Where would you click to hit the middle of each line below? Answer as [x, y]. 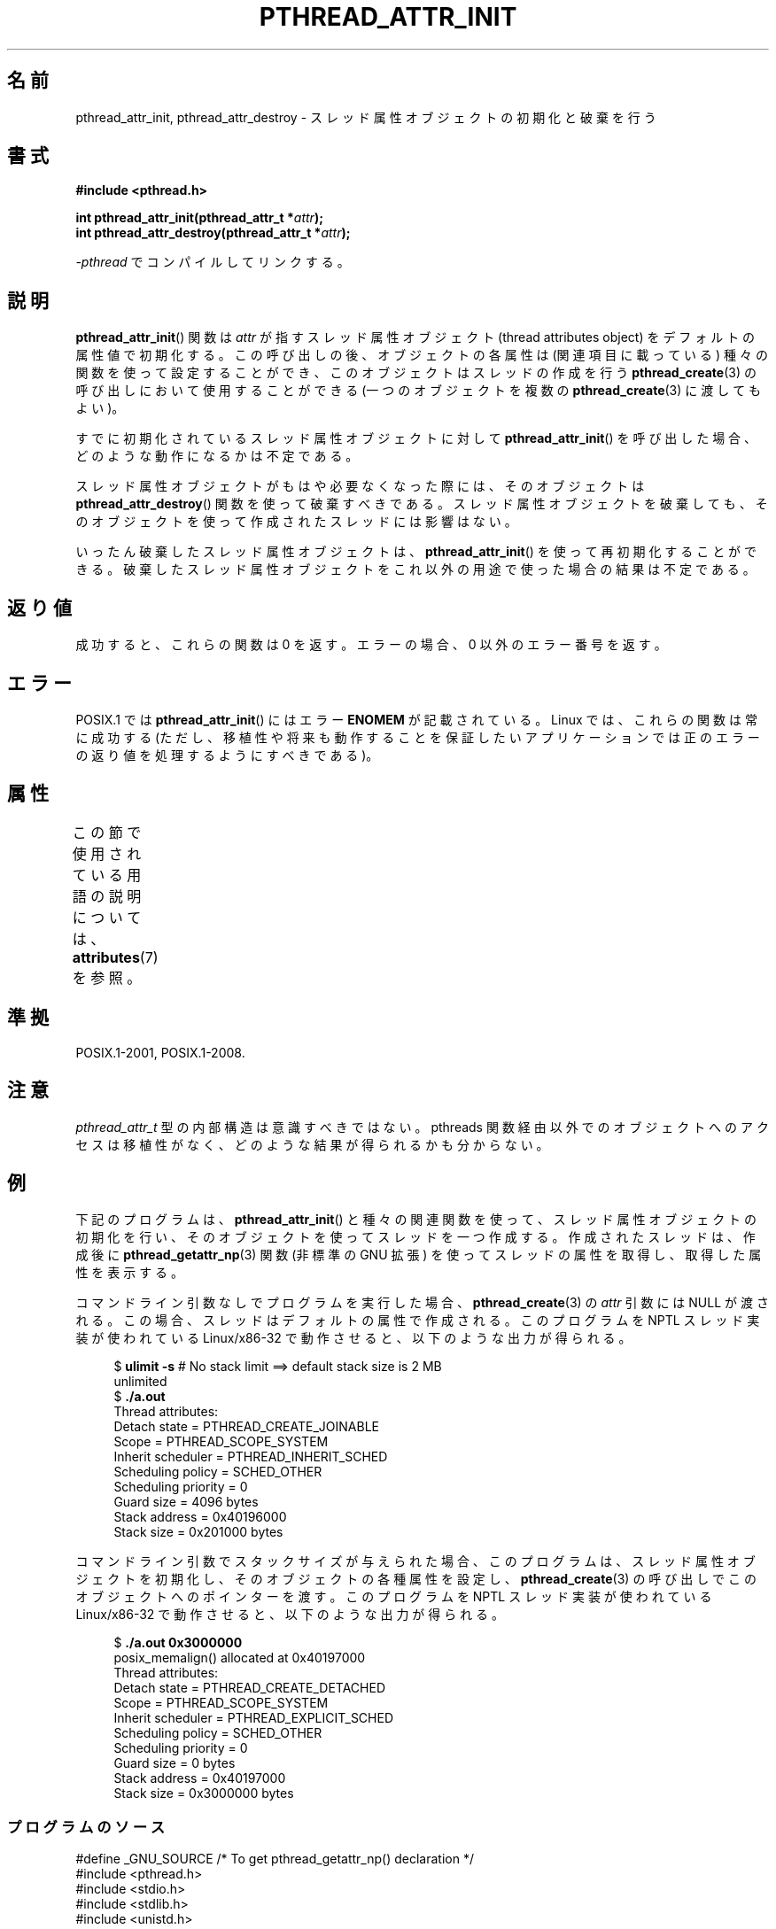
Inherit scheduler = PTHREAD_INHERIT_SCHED [251, 1457]
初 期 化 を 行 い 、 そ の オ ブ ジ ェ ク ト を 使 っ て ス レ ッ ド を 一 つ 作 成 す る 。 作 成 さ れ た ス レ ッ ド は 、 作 [415, 1237]
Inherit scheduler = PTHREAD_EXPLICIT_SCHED [254, 1718]
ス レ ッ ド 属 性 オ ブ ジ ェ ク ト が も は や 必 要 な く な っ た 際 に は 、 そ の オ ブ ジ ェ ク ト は [360, 486]
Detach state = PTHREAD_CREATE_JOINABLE [246, 1427]
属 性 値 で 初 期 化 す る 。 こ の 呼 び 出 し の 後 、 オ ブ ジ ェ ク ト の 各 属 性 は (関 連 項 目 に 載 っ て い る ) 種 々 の [422, 355]
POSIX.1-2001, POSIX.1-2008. [160, 1052]
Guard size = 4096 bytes [186, 1502]
